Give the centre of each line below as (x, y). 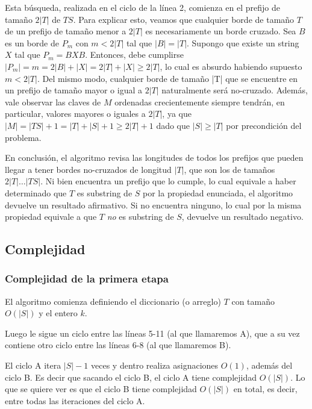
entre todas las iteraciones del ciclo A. (75, 400)
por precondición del (264, 125)
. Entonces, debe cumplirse (134, 55)
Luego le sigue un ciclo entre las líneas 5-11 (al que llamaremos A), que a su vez (152, 333)
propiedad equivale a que (51, 217)
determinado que (36, 192)
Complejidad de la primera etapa (87, 279)
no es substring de (140, 217)
